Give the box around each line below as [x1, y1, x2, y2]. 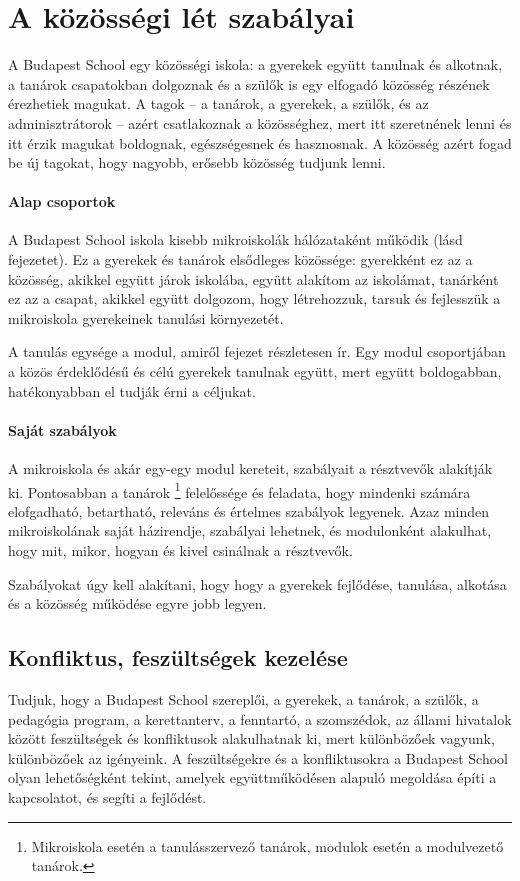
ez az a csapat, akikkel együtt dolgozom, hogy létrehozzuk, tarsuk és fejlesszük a [8, 288, 501, 309]
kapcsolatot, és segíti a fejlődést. [8, 787, 207, 808]
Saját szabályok [8, 419, 117, 440]
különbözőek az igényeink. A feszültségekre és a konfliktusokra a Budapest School [8, 747, 508, 768]
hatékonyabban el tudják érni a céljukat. [8, 380, 256, 401]
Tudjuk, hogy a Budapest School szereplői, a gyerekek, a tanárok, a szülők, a [8, 689, 479, 710]
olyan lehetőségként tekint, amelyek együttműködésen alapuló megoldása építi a [8, 767, 497, 788]
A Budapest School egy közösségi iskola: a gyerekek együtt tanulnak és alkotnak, [8, 54, 503, 75]
